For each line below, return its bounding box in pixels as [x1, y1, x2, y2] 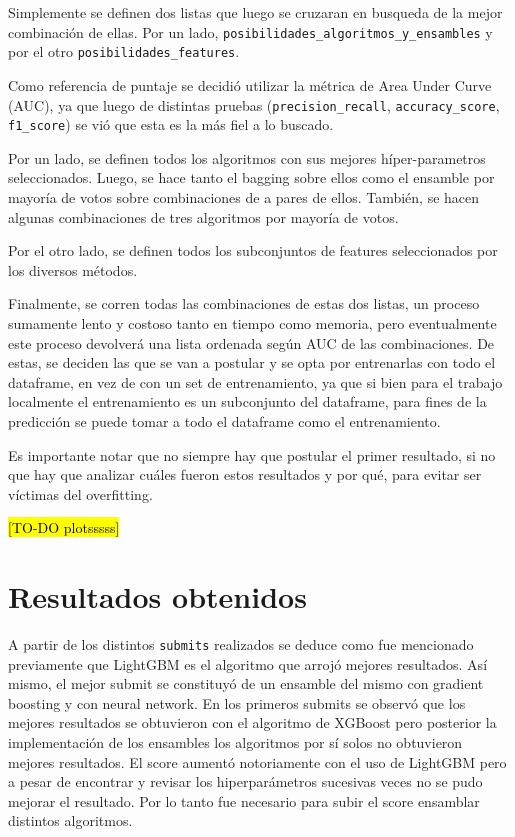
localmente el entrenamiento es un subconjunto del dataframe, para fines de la [8, 391, 487, 412]
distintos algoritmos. [8, 810, 133, 831]
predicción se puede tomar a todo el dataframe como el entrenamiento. [8, 410, 441, 431]
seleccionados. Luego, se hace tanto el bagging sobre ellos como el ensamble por [8, 167, 495, 188]
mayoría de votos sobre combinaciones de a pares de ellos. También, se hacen [8, 187, 480, 207]
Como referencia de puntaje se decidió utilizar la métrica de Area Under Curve [8, 74, 492, 95]
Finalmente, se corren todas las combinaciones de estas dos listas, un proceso [8, 293, 480, 314]
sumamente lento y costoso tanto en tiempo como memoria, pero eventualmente [8, 312, 497, 333]
